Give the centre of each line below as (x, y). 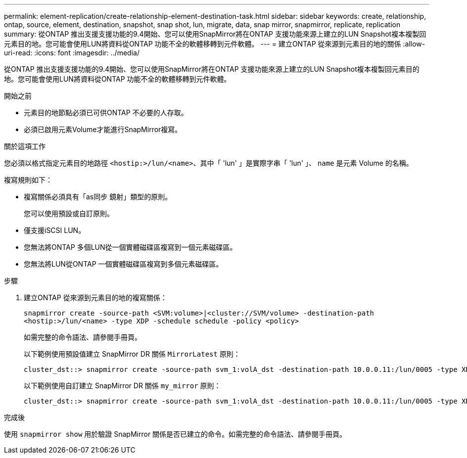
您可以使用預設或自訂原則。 (69, 213)
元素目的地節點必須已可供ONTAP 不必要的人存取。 (106, 113)
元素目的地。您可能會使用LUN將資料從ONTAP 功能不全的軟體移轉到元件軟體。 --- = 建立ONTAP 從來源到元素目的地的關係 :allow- (215, 44)
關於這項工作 (25, 146)
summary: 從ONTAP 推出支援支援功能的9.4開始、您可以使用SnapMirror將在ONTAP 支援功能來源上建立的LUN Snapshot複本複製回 (215, 34)
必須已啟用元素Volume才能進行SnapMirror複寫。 (103, 129)
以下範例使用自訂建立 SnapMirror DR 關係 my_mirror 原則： (122, 386)
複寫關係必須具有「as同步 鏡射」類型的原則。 (98, 197)
